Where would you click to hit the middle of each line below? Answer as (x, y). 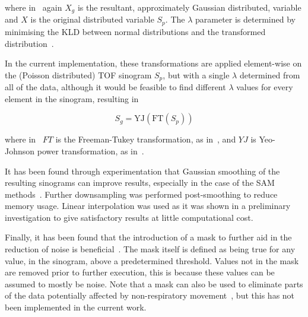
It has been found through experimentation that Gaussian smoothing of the (142, 171)
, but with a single (196, 75)
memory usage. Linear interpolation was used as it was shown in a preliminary (148, 206)
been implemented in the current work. (76, 307)
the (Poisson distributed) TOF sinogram (78, 75)
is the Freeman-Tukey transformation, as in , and (146, 139)
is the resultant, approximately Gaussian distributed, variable (189, 7)
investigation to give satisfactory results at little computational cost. (129, 217)
